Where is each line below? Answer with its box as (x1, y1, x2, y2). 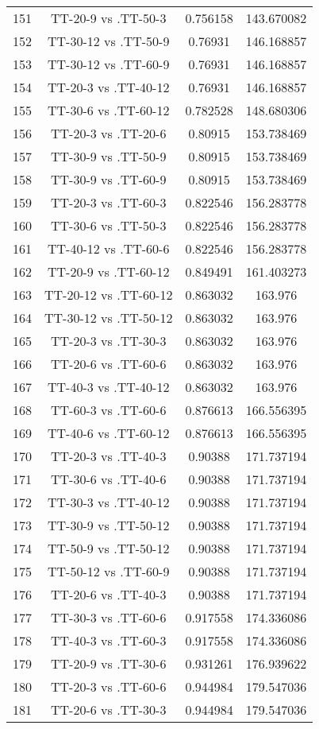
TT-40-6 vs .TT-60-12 (48, 424, 170, 442)
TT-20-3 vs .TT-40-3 (51, 447, 167, 465)
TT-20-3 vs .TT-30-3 (51, 332, 167, 350)
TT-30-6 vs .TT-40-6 (51, 470, 167, 488)
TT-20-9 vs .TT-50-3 (51, 9, 167, 27)
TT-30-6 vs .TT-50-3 (51, 216, 167, 235)
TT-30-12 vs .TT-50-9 (48, 32, 170, 50)
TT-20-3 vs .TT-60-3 (51, 193, 167, 211)
